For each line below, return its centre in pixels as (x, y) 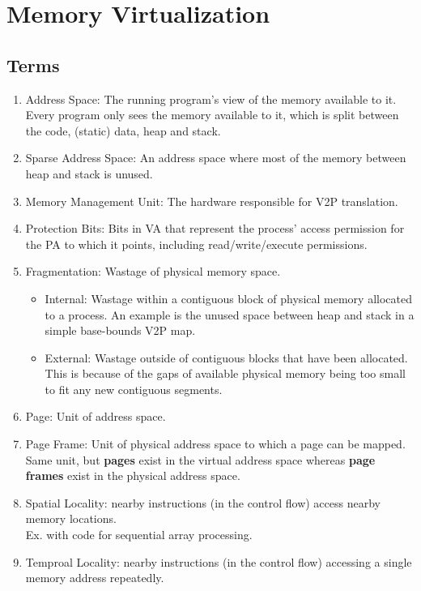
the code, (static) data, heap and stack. (123, 130)
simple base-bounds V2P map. (120, 330)
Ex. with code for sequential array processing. (139, 535)
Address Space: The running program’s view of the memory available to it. (211, 98)
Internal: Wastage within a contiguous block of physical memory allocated (228, 298)
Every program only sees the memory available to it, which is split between (212, 115)
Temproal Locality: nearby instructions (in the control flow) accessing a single (219, 561)
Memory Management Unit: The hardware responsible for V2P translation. (212, 201)
